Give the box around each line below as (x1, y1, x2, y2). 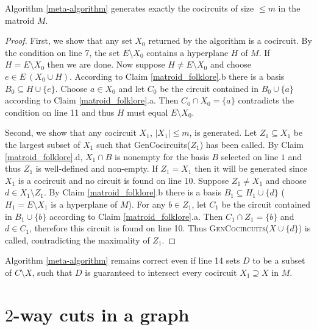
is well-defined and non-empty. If (35, 162, 158, 175)
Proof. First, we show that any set (5, 34, 132, 47)
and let (118, 82, 145, 94)
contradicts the (238, 94, 294, 107)
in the (278, 2, 301, 14)
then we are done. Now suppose (47, 58, 165, 71)
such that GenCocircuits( (96, 138, 191, 150)
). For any (128, 197, 166, 210)
